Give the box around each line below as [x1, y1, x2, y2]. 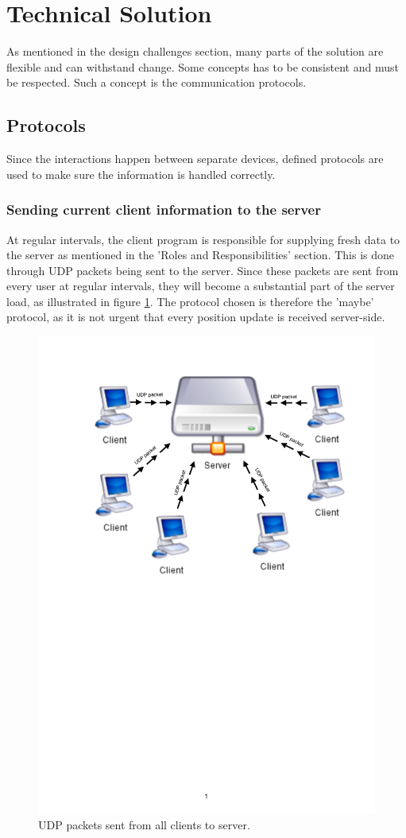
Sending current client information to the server [6, 200, 321, 219]
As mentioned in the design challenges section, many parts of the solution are [6, 43, 384, 60]
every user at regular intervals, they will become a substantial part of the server [6, 277, 395, 294]
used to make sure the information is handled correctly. [6, 165, 276, 182]
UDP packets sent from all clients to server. [38, 817, 250, 833]
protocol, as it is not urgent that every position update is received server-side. [6, 308, 385, 325]
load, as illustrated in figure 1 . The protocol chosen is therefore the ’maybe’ [6, 293, 374, 309]
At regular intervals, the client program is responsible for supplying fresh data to [6, 231, 400, 247]
